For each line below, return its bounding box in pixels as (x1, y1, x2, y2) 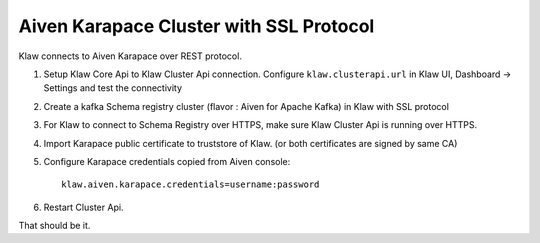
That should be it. (18, 220, 91, 232)
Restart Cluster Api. (43, 201, 124, 213)
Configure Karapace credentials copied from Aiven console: (43, 155, 291, 167)
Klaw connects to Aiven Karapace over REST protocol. (18, 50, 242, 62)
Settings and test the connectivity (43, 82, 183, 94)
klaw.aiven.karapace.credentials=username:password (61, 179, 320, 190)
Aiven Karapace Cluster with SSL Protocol (18, 15, 375, 37)
